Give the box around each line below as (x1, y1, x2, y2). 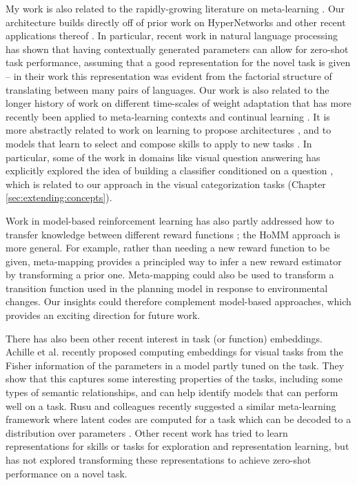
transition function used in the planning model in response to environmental (6, 280, 328, 295)
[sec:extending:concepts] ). (6, 190, 112, 205)
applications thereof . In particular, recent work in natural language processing (6, 28, 338, 43)
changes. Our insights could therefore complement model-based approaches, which (6, 294, 351, 309)
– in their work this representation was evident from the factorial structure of (6, 68, 332, 83)
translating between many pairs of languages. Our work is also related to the (6, 82, 329, 96)
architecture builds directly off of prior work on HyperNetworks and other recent (6, 14, 346, 29)
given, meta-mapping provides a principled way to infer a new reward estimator (6, 254, 342, 268)
